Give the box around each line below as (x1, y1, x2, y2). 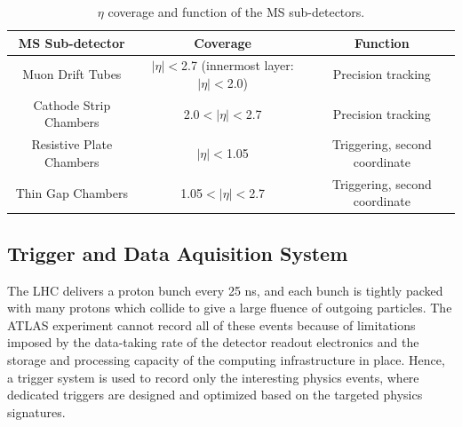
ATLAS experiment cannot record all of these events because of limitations (7, 315, 416, 334)
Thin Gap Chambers (15, 183, 128, 202)
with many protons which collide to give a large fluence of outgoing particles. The (7, 298, 452, 317)
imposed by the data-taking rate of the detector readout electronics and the (7, 333, 419, 352)
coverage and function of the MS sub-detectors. (108, 3, 365, 20)
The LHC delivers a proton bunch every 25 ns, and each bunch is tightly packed (7, 281, 443, 299)
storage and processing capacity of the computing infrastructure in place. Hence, (7, 351, 445, 369)
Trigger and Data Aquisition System (7, 239, 348, 266)
